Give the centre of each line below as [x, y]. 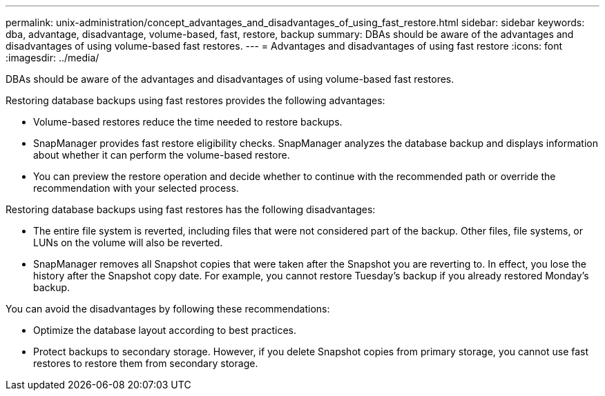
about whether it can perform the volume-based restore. [162, 155]
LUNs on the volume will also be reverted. [128, 242]
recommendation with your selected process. [136, 188]
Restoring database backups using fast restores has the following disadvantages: [191, 209]
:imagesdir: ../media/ [52, 58]
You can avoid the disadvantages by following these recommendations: [168, 309]
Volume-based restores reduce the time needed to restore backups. [188, 122]
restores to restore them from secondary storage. [146, 363]
